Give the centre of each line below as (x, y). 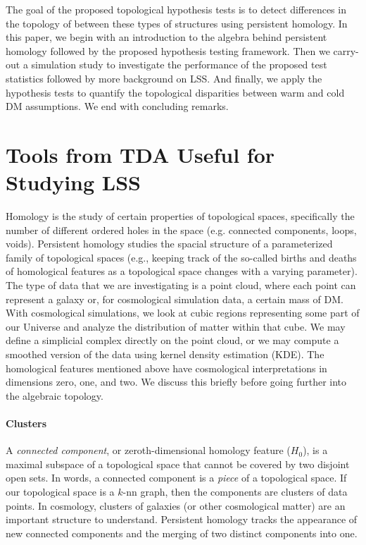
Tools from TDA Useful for (140, 154)
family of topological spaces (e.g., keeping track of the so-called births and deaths (181, 257)
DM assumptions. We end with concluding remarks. (117, 106)
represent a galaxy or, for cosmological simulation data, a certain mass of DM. (175, 299)
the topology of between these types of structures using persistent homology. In (177, 23)
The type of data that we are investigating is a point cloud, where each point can (181, 285)
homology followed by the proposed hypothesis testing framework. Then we (168, 50)
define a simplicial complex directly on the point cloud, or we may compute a (172, 340)
